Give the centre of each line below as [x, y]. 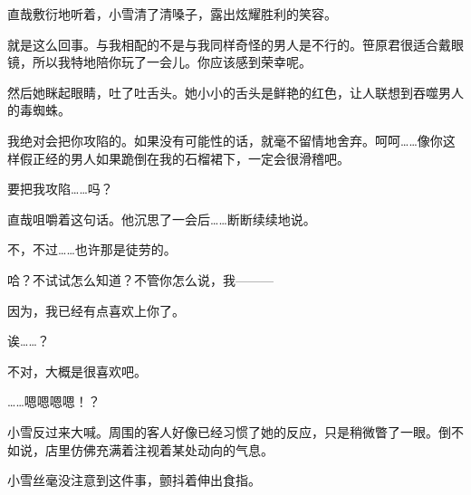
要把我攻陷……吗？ [60, 189]
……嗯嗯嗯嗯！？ [54, 401]
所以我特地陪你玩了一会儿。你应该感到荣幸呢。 [172, 62]
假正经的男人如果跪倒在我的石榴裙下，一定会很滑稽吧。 [184, 158]
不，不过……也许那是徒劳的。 [92, 249]
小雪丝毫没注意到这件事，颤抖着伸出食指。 [134, 480]
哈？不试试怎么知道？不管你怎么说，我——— [140, 279]
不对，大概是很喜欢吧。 [77, 371]
